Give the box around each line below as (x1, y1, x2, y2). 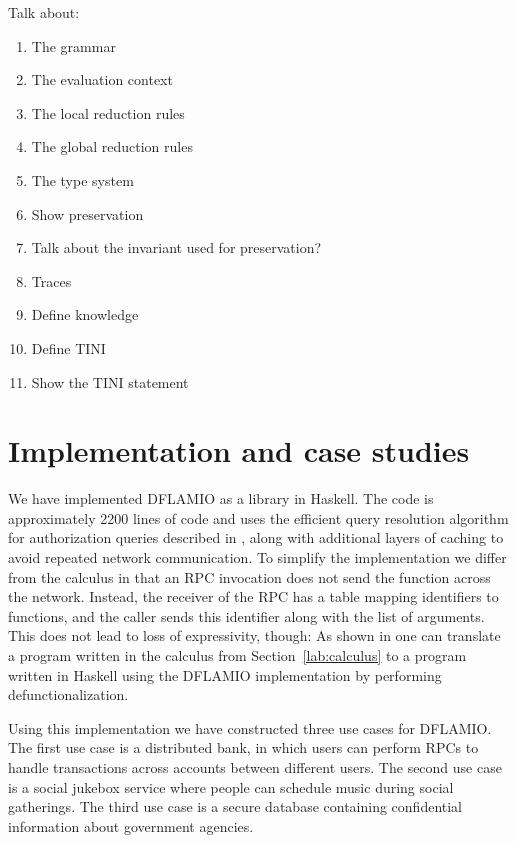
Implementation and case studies (8, 430, 470, 471)
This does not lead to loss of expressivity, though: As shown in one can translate (8, 625, 501, 646)
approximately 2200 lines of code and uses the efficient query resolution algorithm (8, 507, 509, 528)
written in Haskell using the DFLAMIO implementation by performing (8, 664, 442, 685)
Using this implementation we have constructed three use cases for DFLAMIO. (8, 717, 492, 738)
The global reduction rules (31, 136, 193, 157)
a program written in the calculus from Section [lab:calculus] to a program (8, 645, 467, 665)
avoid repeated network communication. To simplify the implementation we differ (8, 547, 507, 568)
